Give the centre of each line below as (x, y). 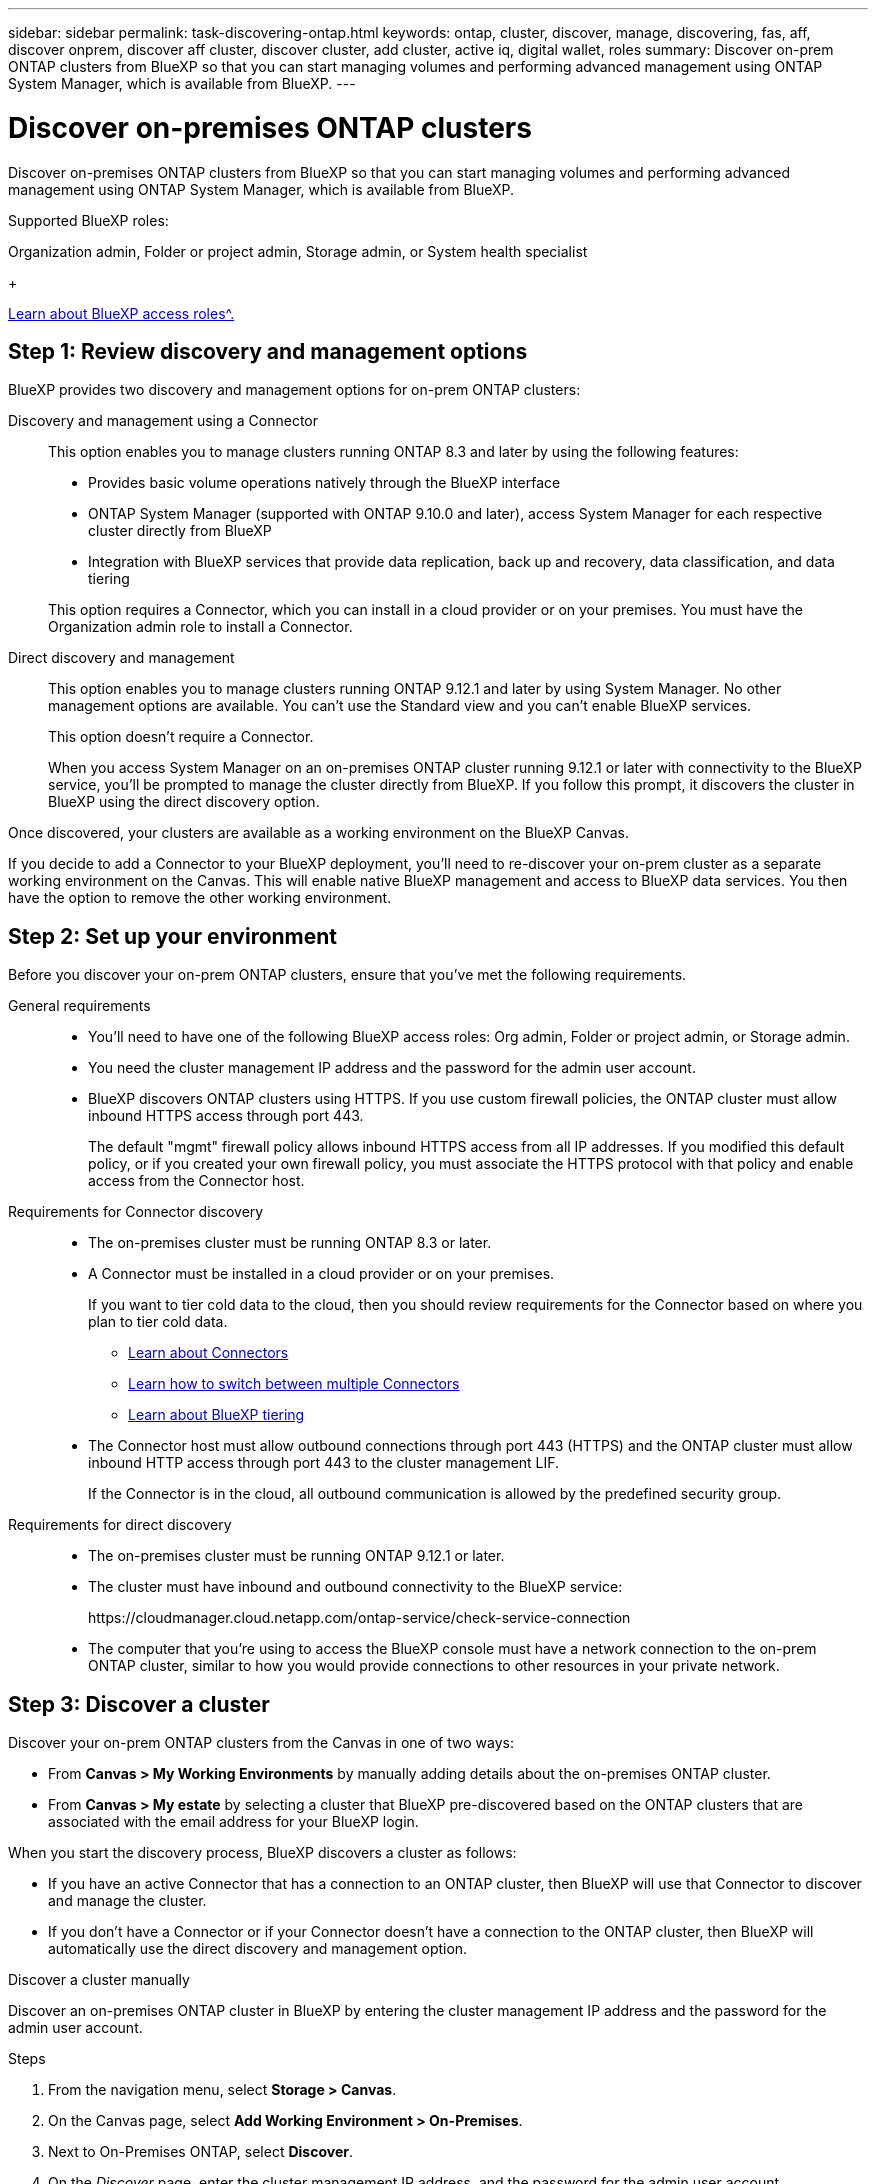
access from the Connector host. (196, 1181)
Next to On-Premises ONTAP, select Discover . (200, 2152)
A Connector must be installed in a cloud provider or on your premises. (321, 1274)
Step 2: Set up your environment (173, 936)
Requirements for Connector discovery (136, 1212)
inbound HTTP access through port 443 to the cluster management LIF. (324, 1463)
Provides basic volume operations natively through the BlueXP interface (324, 483)
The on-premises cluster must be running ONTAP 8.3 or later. (290, 1243)
